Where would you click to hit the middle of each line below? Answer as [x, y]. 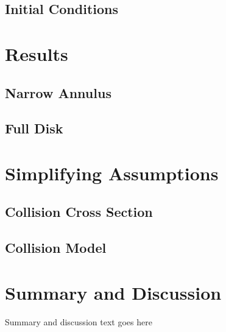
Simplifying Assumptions [112, 173]
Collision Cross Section [79, 212]
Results [37, 53]
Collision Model [56, 248]
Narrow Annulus [58, 92]
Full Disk [34, 128]
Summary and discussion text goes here [79, 321]
